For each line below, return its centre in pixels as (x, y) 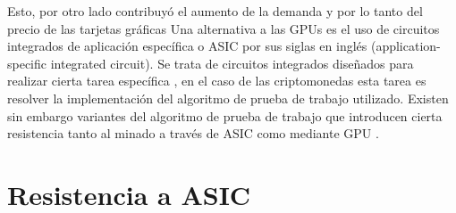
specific (27, 63)
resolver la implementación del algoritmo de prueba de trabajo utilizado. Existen (228, 98)
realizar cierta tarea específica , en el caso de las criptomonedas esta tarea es (217, 81)
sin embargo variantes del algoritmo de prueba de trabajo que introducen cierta (225, 115)
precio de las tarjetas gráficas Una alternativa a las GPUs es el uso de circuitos (224, 28)
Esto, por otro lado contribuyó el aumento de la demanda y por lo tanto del (215, 11)
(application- (405, 46)
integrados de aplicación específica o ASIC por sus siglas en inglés (187, 46)
